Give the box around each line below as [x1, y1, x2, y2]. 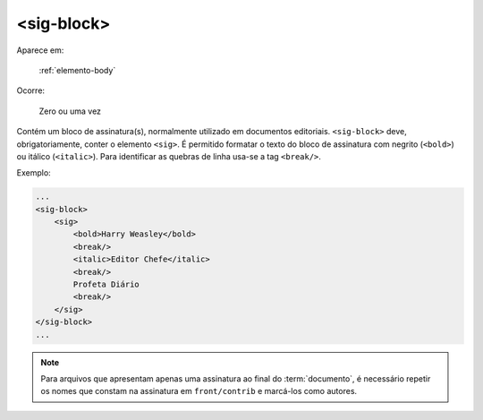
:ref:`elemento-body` [38, 64, 116, 75]
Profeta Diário [72, 279, 140, 289]
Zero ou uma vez [38, 106, 102, 116]
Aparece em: [16, 45, 64, 56]
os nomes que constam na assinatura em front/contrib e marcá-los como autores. [40, 386, 358, 397]
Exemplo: [16, 167, 51, 178]
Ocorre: [16, 85, 45, 96]
